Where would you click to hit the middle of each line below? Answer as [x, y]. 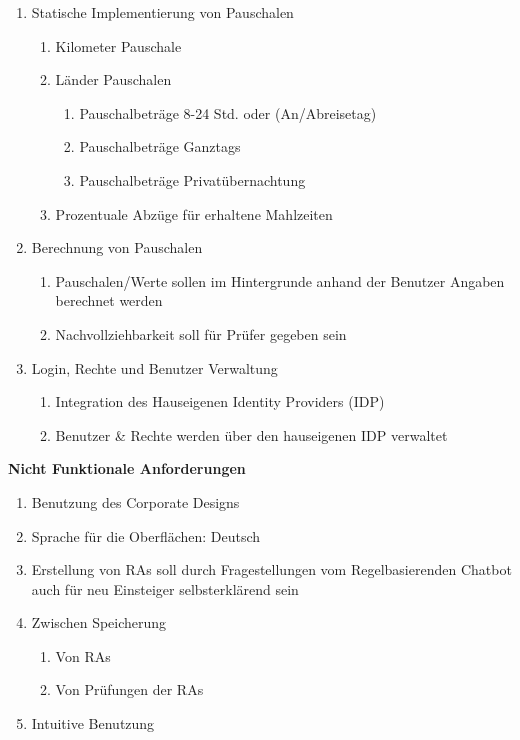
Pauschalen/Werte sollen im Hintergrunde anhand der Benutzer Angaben [280, 280]
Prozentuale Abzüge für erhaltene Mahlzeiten [194, 213]
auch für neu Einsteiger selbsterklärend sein [165, 588]
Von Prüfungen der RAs [129, 689]
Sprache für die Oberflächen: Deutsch [146, 535]
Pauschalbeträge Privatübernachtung [192, 179]
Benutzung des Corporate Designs [135, 501]
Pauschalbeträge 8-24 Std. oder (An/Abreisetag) [228, 112]
